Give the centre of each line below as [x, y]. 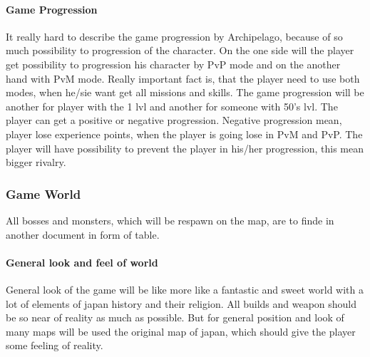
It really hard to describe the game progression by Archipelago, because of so [174, 36]
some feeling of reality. [55, 345]
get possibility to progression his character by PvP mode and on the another [173, 64]
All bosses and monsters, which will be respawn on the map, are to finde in [170, 220]
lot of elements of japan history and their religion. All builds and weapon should [181, 303]
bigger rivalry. [36, 162]
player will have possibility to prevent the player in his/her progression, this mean [185, 148]
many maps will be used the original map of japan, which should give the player [181, 331]
